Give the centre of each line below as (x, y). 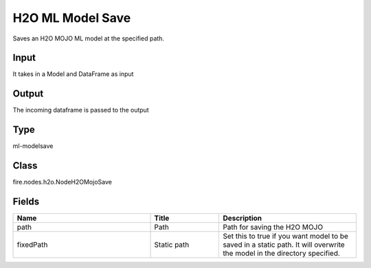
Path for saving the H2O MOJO (273, 228)
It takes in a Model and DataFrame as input (73, 74)
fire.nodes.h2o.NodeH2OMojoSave (63, 182)
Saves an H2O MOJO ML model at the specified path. (89, 38)
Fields (26, 201)
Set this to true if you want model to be (285, 236)
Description (243, 218)
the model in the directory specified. (281, 254)
